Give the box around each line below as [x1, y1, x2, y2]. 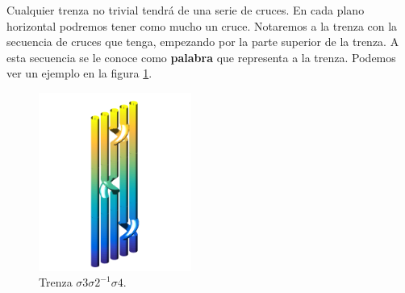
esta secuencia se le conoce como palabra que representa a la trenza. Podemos [6, 48, 396, 65]
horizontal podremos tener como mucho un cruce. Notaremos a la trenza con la [6, 17, 398, 34]
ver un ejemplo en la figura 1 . [6, 65, 152, 82]
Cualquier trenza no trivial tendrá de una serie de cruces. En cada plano [6, 2, 365, 18]
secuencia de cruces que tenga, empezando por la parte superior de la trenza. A [6, 33, 399, 50]
